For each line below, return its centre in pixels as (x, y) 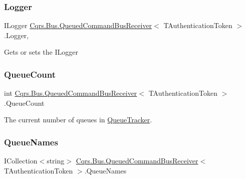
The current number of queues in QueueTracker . (78, 120)
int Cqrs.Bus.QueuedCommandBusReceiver (71, 93)
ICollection (21, 161)
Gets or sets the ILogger (41, 52)
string (56, 161)
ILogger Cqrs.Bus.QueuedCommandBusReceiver (78, 25)
